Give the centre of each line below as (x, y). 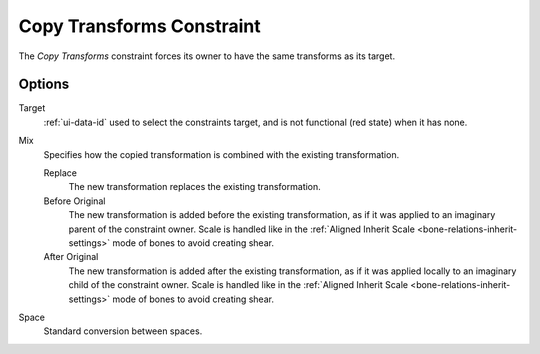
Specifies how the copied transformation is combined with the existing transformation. (221, 154)
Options (44, 84)
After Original (71, 257)
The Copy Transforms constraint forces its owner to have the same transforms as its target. (206, 56)
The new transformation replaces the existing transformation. (195, 187)
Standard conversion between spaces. (123, 331)
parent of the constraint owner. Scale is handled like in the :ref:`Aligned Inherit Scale (241, 229)
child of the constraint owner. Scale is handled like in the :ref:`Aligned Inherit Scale (238, 285)
